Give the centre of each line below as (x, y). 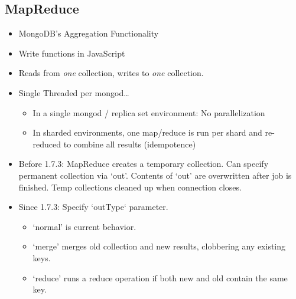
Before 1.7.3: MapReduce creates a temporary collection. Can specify (144, 164)
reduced (47, 144)
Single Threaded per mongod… (74, 92)
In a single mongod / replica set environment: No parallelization (149, 112)
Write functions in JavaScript (72, 53)
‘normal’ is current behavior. (84, 226)
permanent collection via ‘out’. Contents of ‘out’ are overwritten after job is (155, 175)
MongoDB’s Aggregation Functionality (89, 33)
